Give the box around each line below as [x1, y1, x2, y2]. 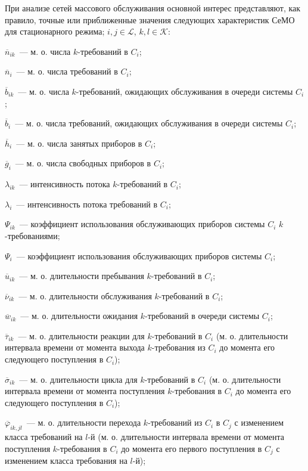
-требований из [148, 416, 203, 429]
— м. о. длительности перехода [26, 416, 141, 429]
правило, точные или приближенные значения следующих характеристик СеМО [5, 13, 295, 26]
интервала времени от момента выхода [5, 341, 145, 354]
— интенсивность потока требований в [16, 197, 158, 210]
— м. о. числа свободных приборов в [15, 157, 151, 169]
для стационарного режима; [5, 25, 105, 38]
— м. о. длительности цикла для [19, 373, 138, 385]
